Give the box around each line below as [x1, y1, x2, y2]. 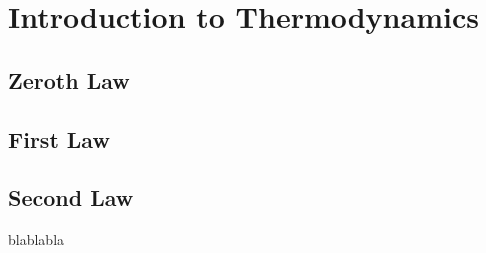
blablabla [8, 229, 65, 250]
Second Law [8, 182, 134, 213]
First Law [8, 123, 110, 154]
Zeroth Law [8, 64, 130, 95]
